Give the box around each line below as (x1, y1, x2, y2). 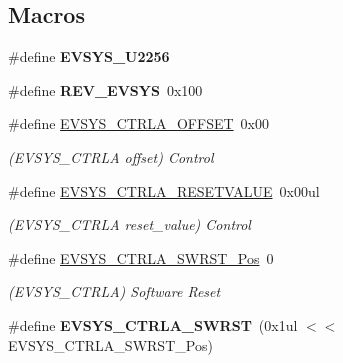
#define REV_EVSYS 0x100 (8, 79, 203, 100)
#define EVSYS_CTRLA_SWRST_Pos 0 (8, 247, 274, 268)
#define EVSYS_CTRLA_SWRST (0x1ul (8, 314, 298, 335)
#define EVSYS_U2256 (8, 46, 170, 67)
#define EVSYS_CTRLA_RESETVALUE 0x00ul (8, 180, 320, 201)
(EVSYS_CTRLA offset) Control (8, 146, 214, 167)
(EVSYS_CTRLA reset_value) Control (8, 214, 251, 235)
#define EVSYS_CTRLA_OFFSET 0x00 (8, 113, 269, 134)
